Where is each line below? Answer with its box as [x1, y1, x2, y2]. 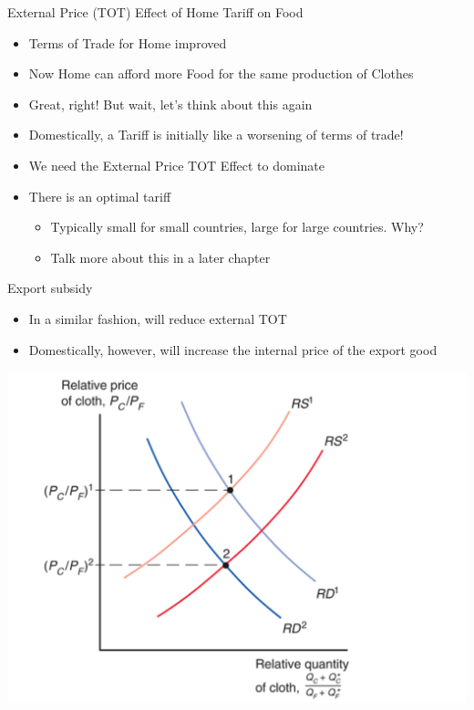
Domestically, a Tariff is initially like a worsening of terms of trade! [28, 125, 404, 144]
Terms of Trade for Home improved [28, 33, 227, 52]
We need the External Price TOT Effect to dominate [28, 155, 325, 174]
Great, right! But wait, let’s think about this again [28, 94, 313, 113]
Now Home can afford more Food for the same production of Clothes [28, 64, 414, 83]
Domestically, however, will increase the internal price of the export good [28, 339, 438, 359]
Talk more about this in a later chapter [50, 247, 271, 266]
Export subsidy [7, 278, 93, 298]
